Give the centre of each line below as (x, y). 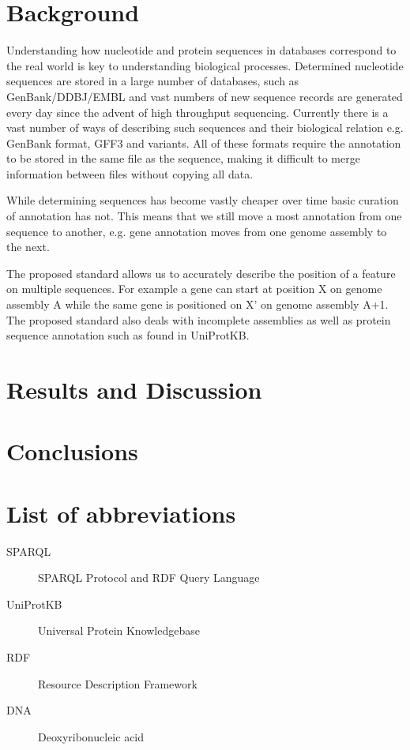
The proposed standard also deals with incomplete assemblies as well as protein (199, 319)
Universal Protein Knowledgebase (119, 630)
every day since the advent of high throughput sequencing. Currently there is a (197, 112)
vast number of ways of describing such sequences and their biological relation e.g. (205, 127)
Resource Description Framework (118, 683)
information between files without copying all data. (130, 173)
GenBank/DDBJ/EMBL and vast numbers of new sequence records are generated (205, 96)
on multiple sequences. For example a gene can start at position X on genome (194, 289)
